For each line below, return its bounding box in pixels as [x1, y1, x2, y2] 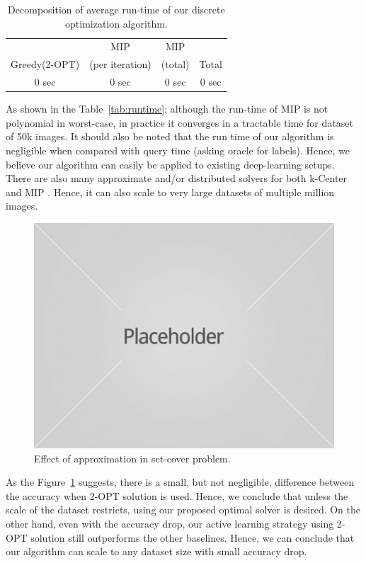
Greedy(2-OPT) [11, 57, 80, 72]
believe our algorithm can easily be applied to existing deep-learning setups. [6, 157, 335, 171]
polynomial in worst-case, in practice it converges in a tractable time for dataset [6, 115, 353, 130]
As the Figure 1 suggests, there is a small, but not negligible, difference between [6, 474, 355, 489]
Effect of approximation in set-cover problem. [34, 450, 231, 465]
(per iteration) [89, 57, 151, 72]
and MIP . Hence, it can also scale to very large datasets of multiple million [6, 184, 335, 199]
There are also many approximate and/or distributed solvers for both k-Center [6, 171, 348, 186]
